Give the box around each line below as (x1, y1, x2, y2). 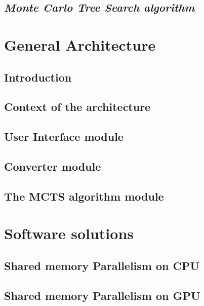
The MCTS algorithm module (4, 188, 164, 204)
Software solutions (4, 223, 134, 244)
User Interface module (4, 129, 124, 144)
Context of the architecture (4, 99, 151, 114)
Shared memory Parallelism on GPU (4, 287, 200, 303)
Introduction (4, 69, 72, 85)
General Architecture (4, 34, 156, 55)
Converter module (4, 158, 101, 174)
